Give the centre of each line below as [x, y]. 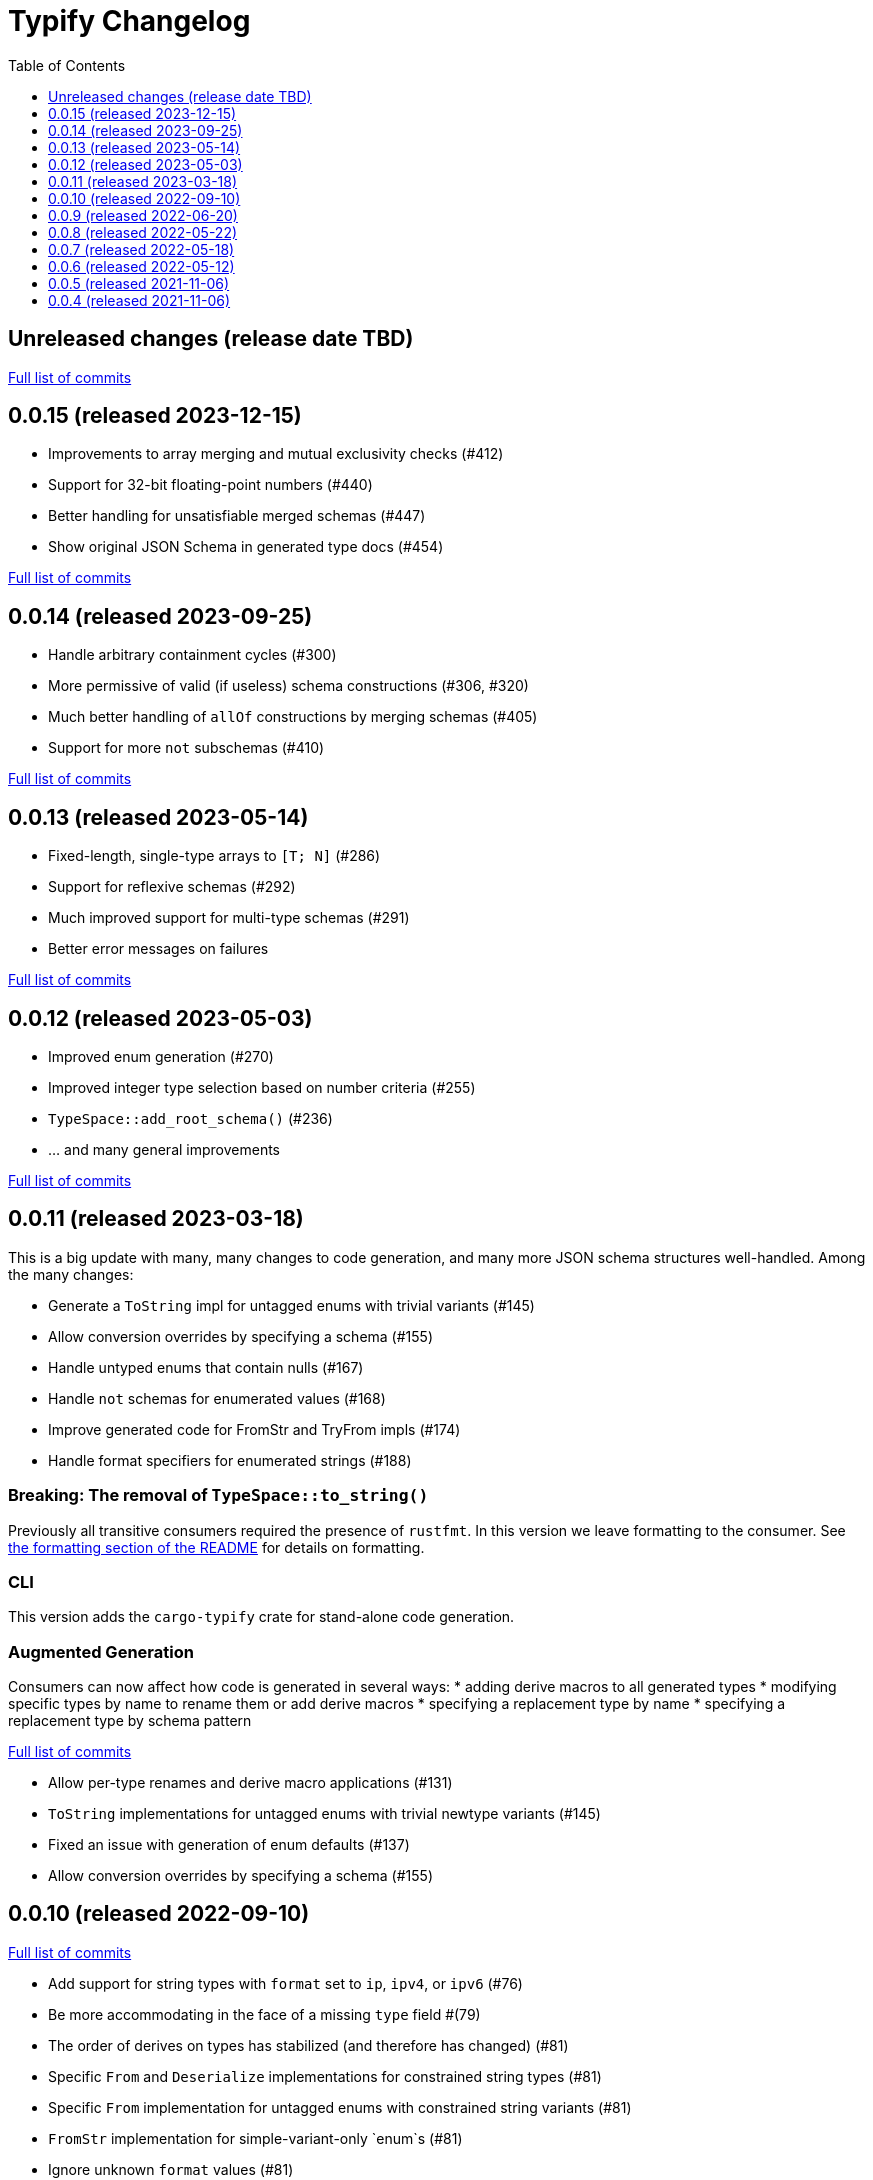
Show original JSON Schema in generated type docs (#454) [246, 547]
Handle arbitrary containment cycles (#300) [192, 655]
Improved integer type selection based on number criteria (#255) [262, 1087]
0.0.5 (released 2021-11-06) [139, 283]
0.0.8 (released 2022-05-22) [143, 232]
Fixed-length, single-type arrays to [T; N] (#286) [214, 856]
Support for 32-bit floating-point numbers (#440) [210, 485]
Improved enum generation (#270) [161, 1056]
